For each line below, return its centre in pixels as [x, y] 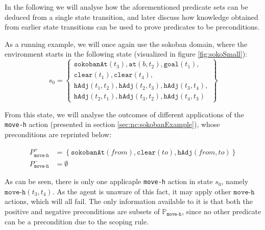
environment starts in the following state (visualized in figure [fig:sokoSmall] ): [126, 54]
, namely [235, 181]
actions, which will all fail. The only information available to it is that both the [129, 201]
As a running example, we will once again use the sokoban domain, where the [126, 44]
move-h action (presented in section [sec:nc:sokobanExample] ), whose [112, 124]
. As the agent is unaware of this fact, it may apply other [142, 191]
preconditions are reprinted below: [58, 134]
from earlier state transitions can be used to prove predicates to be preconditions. [132, 27]
